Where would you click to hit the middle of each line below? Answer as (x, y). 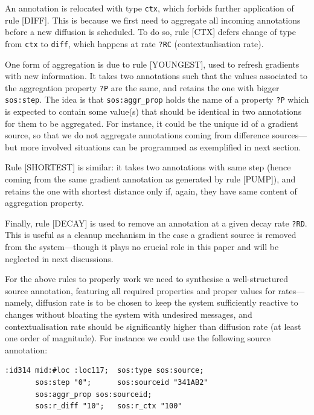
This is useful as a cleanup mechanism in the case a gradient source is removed (151, 235)
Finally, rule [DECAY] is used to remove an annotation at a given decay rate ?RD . (156, 223)
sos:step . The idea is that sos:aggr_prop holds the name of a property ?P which (157, 99)
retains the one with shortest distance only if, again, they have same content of (151, 191)
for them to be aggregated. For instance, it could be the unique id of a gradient (152, 123)
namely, (19, 302)
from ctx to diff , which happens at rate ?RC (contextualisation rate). (134, 43)
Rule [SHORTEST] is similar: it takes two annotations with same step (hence (148, 167)
